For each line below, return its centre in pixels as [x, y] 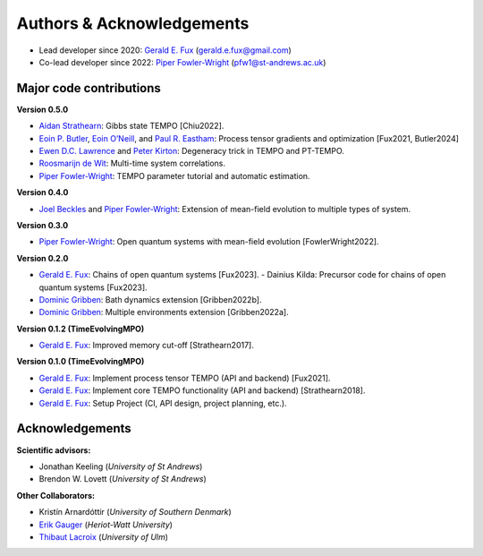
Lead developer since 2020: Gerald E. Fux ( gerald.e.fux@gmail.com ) [165, 50]
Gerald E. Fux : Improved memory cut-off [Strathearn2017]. [146, 346]
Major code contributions [89, 88]
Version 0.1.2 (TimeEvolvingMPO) [80, 329]
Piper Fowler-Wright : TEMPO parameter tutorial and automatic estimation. [174, 175]
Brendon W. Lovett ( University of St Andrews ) [123, 479]
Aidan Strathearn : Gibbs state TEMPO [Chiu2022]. [131, 126]
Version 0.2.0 [42, 258]
